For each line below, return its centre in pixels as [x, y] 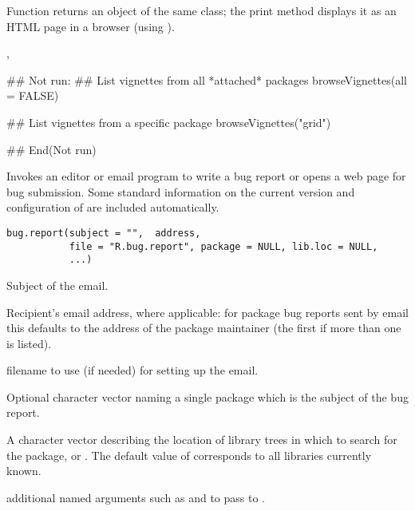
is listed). [29, 343]
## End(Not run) [51, 149]
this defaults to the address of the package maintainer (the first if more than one [204, 328]
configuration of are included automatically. [113, 207]
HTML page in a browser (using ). [91, 26]
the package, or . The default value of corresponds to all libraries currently [189, 455]
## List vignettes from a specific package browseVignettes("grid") [169, 122]
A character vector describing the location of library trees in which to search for [202, 440]
